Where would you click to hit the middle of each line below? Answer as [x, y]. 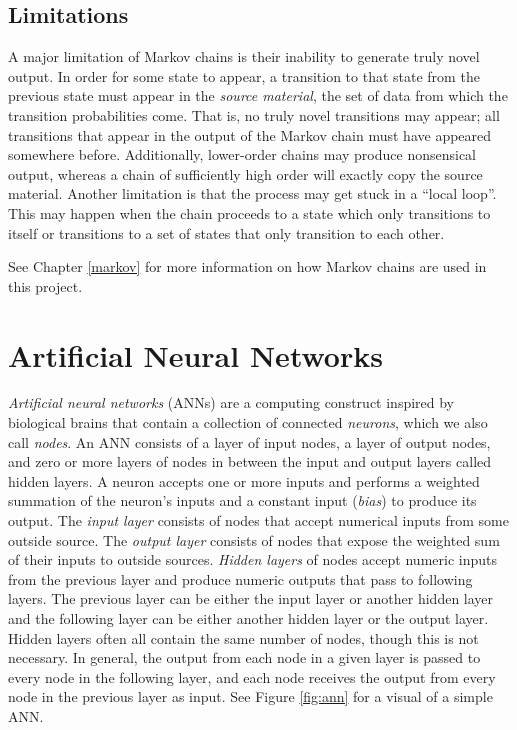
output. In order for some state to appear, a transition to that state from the [244, 75]
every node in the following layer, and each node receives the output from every [252, 676]
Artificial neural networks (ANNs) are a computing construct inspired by [231, 402]
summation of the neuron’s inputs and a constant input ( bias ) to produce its [242, 500]
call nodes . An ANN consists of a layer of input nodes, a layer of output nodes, [249, 441]
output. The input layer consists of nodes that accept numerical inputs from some [258, 520]
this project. [45, 285]
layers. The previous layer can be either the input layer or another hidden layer [251, 598]
